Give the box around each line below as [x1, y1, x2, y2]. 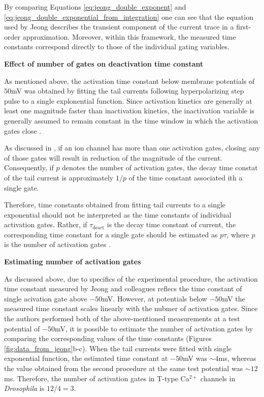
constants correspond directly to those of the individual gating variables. [4, 41, 229, 52]
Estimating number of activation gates [4, 256, 141, 267]
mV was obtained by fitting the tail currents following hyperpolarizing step [11, 85, 244, 96]
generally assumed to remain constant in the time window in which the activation [4, 115, 258, 126]
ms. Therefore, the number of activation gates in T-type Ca [4, 373, 189, 383]
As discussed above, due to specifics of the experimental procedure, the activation [4, 273, 258, 284]
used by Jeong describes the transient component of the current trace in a [4, 21, 234, 32]
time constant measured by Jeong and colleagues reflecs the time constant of [4, 283, 242, 294]
